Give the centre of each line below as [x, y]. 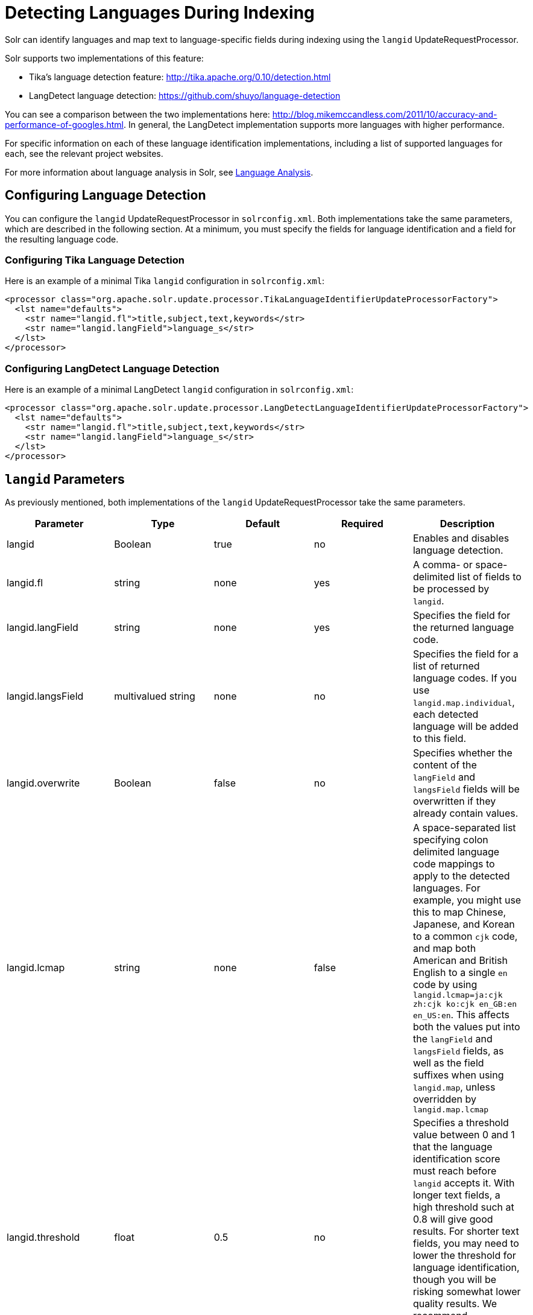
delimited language [456, 851]
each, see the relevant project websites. [84, 153]
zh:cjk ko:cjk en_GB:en [465, 1004]
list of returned [446, 666]
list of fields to [489, 576]
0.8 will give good [453, 1219]
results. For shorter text [466, 1231]
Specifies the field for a [465, 654]
